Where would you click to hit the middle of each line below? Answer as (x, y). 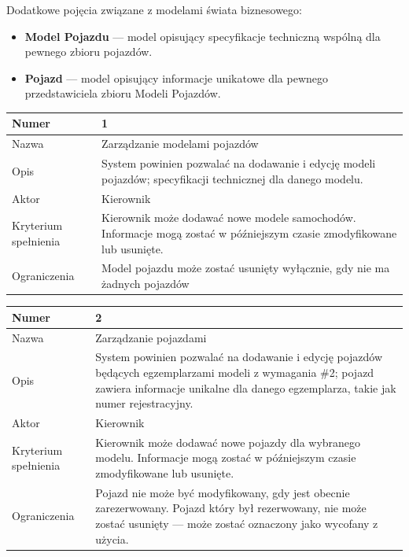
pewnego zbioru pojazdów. (88, 52)
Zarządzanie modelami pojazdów (180, 144)
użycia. (112, 539)
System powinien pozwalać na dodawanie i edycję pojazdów (239, 357)
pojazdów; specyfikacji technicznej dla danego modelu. (232, 178)
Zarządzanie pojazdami (151, 337)
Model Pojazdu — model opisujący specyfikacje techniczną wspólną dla (203, 36)
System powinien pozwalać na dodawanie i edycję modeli (239, 163)
